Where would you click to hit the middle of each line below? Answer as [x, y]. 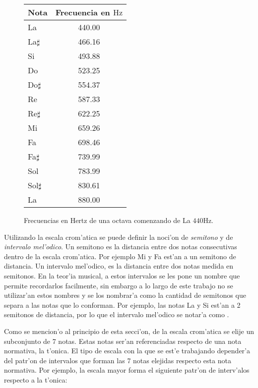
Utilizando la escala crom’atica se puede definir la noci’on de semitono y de [119, 237]
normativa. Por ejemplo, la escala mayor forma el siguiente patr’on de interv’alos [127, 370]
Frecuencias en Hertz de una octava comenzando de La [107, 220]
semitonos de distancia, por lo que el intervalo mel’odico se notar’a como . [117, 314]
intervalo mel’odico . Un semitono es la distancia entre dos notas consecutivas [121, 247]
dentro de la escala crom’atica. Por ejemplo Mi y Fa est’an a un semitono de [120, 256]
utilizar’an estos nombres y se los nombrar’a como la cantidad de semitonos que [125, 295]
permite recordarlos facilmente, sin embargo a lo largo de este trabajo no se [119, 285]
